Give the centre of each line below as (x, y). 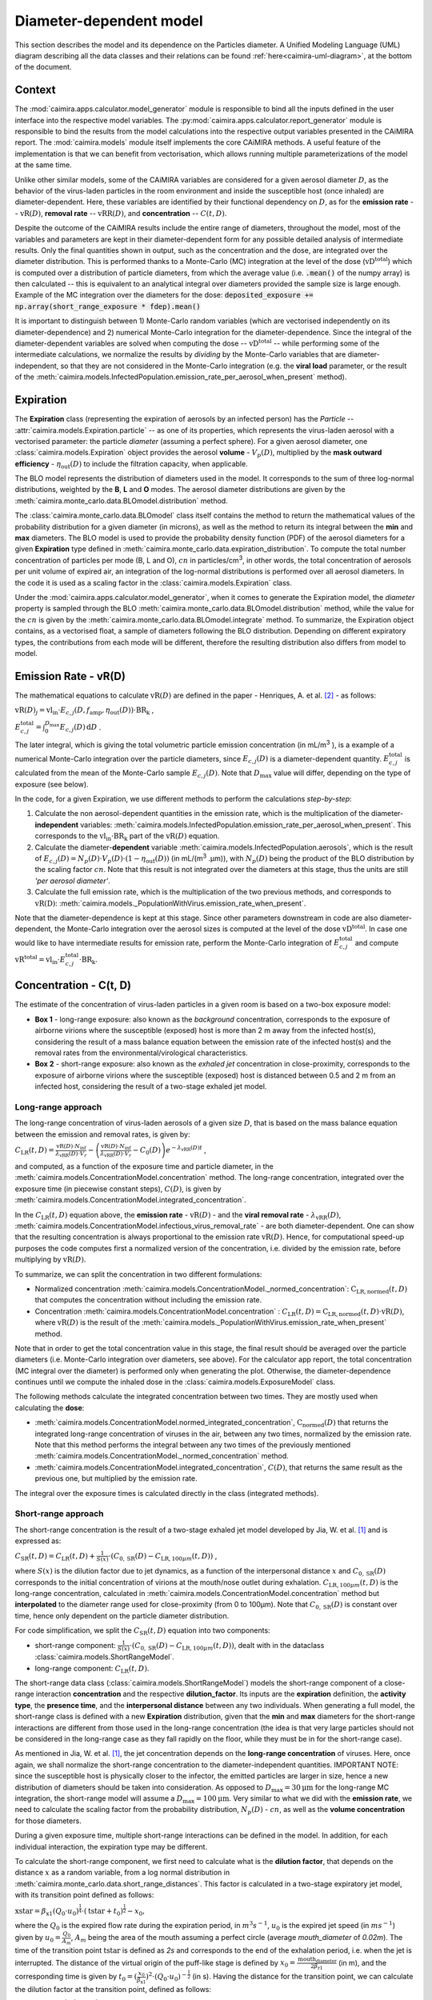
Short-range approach (59, 1514)
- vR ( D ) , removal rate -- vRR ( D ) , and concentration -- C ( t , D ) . (121, 213)
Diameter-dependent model (109, 21)
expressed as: (38, 1541)
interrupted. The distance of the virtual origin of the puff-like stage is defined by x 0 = (155, 1964)
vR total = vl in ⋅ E (40, 960)
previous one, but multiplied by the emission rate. (116, 1478)
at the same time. (43, 165)
